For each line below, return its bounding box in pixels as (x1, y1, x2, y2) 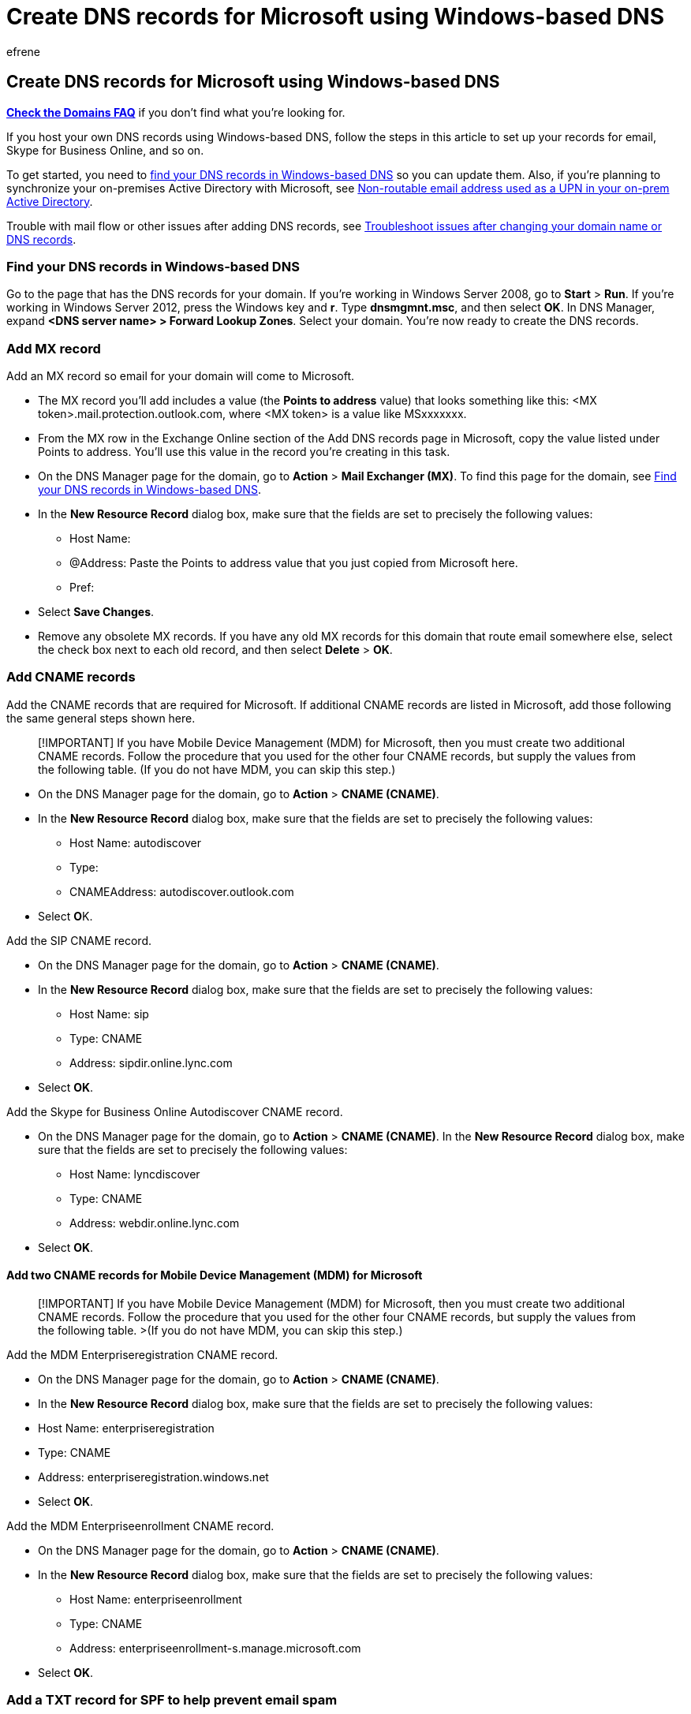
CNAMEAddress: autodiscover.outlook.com (69, 884, 294, 898)
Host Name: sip (69, 1006, 149, 1021)
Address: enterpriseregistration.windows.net (38, 1470, 269, 1484)
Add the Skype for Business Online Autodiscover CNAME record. (6, 1104, 343, 1118)
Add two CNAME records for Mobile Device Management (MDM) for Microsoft (6, 1268, 423, 1283)
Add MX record (6, 340, 101, 357)
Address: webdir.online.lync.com (69, 1215, 240, 1230)
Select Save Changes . (38, 605, 155, 619)
